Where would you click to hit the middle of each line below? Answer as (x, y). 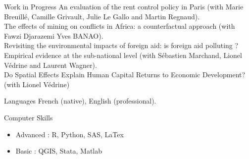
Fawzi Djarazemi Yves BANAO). (54, 35)
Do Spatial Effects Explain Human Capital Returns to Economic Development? (125, 75)
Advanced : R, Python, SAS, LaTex (70, 134)
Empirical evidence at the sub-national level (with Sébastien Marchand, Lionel (123, 55)
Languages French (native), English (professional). (80, 101)
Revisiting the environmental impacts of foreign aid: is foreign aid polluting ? (121, 45)
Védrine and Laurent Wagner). (50, 65)
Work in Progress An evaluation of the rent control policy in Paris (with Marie (124, 6)
